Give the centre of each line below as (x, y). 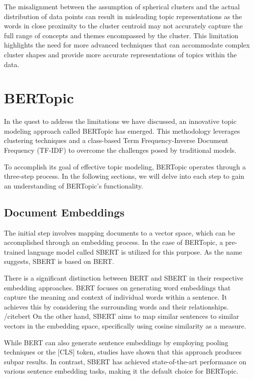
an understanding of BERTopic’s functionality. (74, 185)
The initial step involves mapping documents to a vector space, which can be (120, 232)
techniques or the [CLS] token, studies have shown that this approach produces (123, 352)
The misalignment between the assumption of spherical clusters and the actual (122, 6)
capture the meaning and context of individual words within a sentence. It (115, 297)
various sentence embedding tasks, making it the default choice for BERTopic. (121, 371)
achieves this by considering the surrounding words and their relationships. (116, 306)
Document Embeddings (64, 212)
